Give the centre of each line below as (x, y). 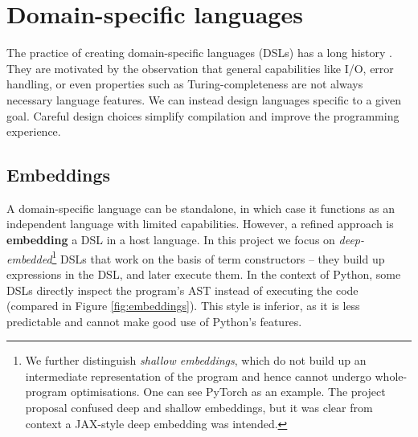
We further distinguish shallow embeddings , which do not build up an (196, 360)
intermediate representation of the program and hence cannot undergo (198, 376)
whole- (391, 376)
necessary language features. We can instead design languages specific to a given (204, 99)
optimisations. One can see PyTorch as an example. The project (228, 392)
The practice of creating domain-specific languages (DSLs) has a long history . (200, 53)
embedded (29, 258)
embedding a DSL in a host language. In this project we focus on (171, 240)
